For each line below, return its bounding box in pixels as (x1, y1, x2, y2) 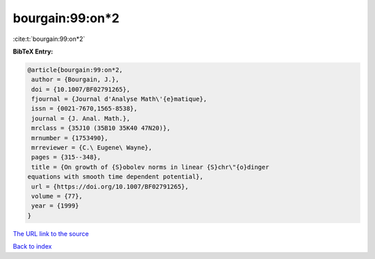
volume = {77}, (31, 192, 83, 200)
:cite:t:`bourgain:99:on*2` (12, 35, 85, 43)
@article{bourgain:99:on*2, (27, 66, 123, 74)
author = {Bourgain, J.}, (31, 76, 119, 83)
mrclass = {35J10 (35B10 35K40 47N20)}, (31, 124, 171, 132)
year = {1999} (31, 202, 79, 210)
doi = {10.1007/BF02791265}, (31, 85, 131, 93)
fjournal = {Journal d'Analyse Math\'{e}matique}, (31, 95, 208, 103)
